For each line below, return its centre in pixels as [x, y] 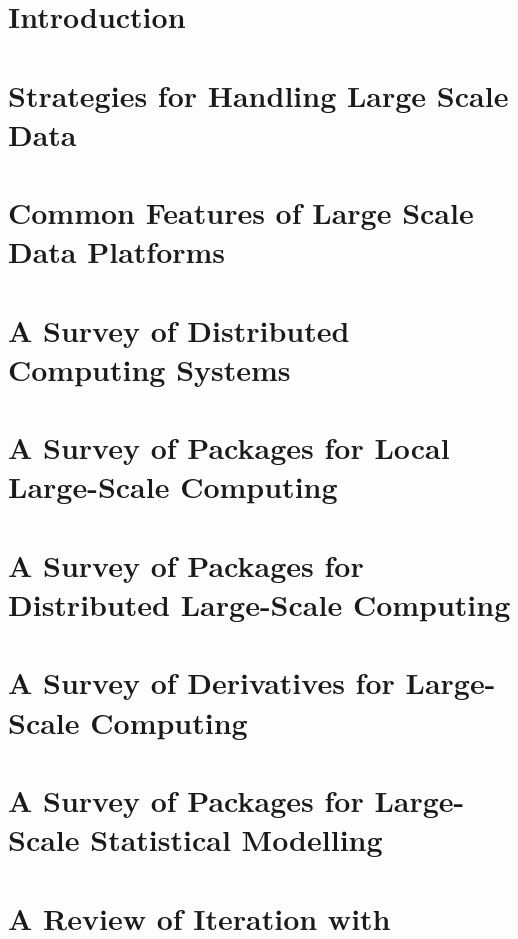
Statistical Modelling [236, 839]
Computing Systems [149, 368]
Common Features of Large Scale [241, 212]
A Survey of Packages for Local [229, 447]
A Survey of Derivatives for [201, 682]
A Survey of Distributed [179, 329]
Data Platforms [117, 251]
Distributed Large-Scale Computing [259, 604]
